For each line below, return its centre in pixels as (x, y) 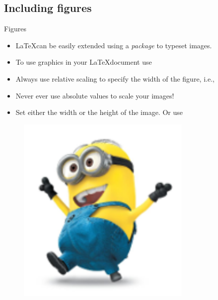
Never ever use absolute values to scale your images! (95, 95)
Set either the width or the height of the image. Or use (99, 112)
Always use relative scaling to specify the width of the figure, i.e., (115, 78)
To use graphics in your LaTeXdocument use (84, 62)
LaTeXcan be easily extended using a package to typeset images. (114, 45)
